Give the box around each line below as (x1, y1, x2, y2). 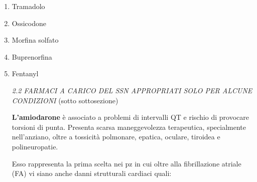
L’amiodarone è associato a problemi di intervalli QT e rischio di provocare (12, 112, 249, 122)
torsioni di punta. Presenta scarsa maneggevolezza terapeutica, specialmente (12, 121, 246, 132)
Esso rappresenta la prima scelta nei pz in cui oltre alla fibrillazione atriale (12, 158, 241, 168)
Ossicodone (12, 18, 47, 28)
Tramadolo (12, 1, 45, 11)
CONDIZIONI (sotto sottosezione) (12, 95, 118, 105)
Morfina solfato (12, 35, 59, 45)
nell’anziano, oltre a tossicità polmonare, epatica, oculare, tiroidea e (12, 131, 220, 142)
